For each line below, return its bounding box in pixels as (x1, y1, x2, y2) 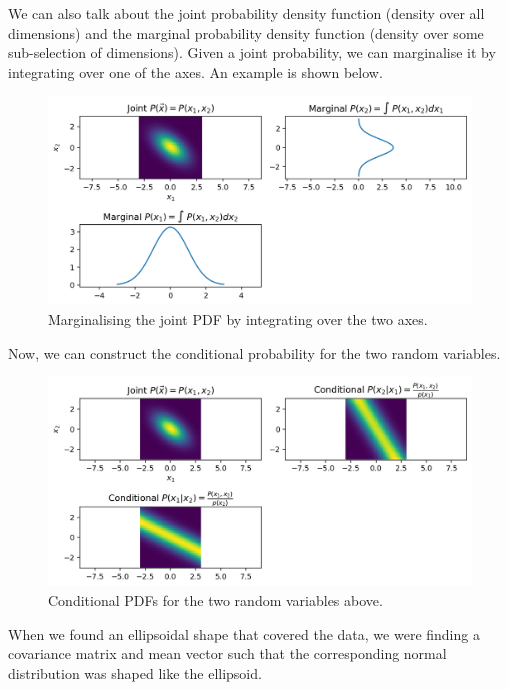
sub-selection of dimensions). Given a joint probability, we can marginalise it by (8, 42, 496, 63)
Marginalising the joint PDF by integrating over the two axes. (48, 309, 428, 330)
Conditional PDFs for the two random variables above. (48, 589, 383, 610)
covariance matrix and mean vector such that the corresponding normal (8, 643, 447, 664)
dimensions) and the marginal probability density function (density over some (8, 22, 484, 43)
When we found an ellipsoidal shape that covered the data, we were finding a (8, 623, 480, 644)
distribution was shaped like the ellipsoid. (8, 662, 262, 683)
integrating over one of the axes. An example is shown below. (8, 61, 383, 82)
